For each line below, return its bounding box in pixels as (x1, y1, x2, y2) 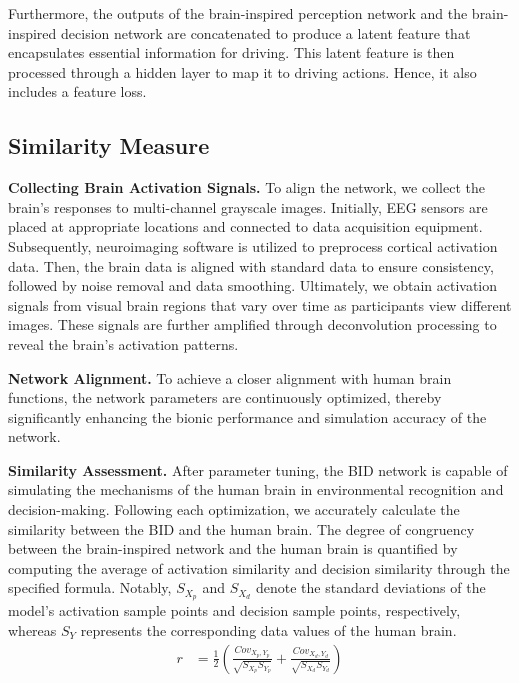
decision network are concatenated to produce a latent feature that (61, 22, 471, 43)
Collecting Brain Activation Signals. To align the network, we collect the (8, 177, 485, 198)
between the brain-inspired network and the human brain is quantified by (8, 538, 458, 559)
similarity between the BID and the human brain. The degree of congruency (8, 518, 475, 539)
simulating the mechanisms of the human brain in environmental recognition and (8, 479, 504, 500)
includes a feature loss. (8, 81, 147, 102)
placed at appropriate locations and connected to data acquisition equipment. (8, 216, 483, 237)
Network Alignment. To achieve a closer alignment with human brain (8, 367, 452, 388)
